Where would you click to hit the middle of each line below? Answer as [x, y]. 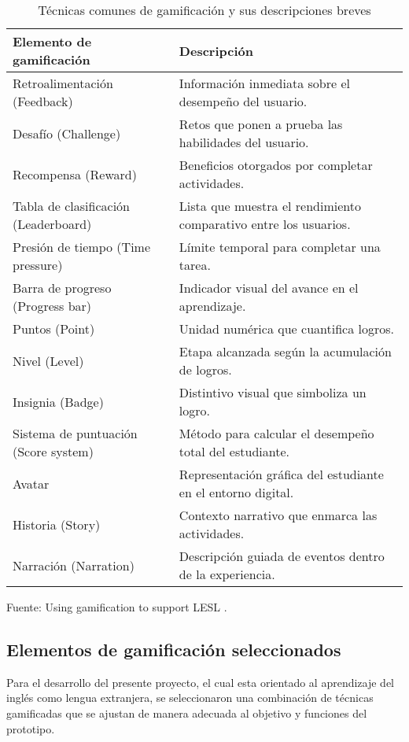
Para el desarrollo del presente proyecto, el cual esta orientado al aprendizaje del [201, 682]
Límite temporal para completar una [280, 247]
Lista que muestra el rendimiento [270, 206]
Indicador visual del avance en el [269, 288]
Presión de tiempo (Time [82, 247]
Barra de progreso [62, 288]
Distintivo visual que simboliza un [273, 392]
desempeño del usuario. [243, 101]
